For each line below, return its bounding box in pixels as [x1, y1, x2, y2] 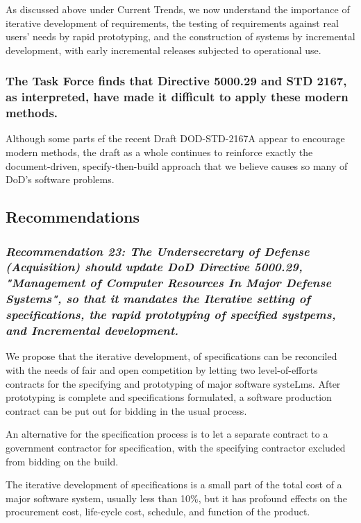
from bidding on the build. [6, 454, 119, 468]
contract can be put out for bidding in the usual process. [6, 403, 247, 418]
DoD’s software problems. [6, 172, 115, 187]
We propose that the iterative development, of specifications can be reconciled [6, 349, 337, 363]
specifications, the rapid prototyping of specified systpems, [6, 306, 336, 323]
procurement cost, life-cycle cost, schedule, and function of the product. [6, 504, 310, 519]
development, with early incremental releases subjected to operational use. [6, 42, 321, 57]
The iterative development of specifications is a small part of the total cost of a [6, 477, 342, 492]
